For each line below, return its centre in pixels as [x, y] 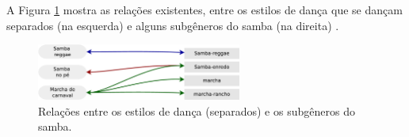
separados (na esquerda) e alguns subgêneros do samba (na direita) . [173, 25]
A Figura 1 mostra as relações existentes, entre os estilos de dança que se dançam [204, 10]
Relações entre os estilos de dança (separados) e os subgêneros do [197, 110]
